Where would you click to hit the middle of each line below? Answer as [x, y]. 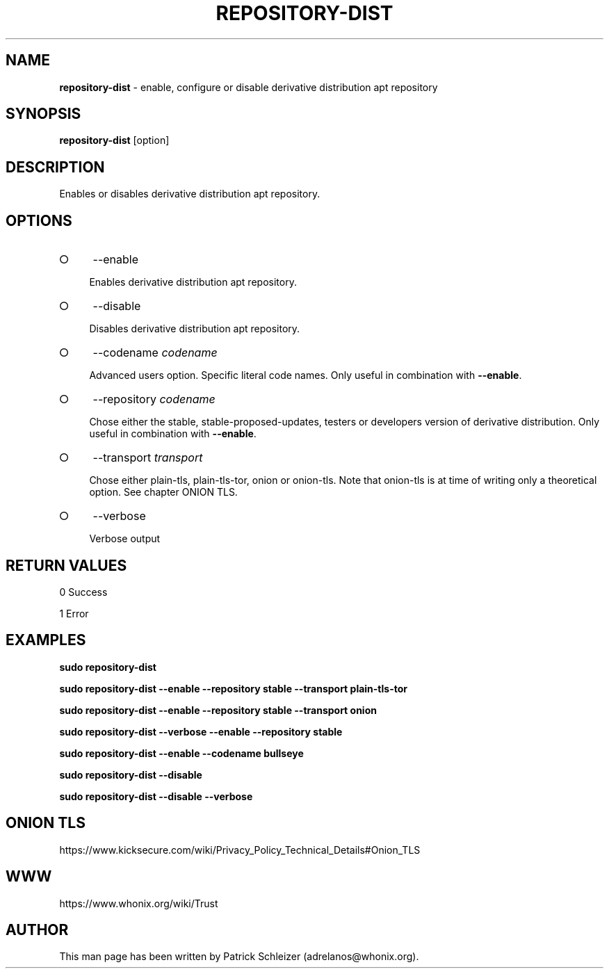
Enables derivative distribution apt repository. [193, 282]
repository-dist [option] [114, 140]
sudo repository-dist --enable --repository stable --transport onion [218, 710]
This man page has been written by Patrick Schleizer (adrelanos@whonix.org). [239, 957]
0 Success [83, 592]
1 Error [74, 613]
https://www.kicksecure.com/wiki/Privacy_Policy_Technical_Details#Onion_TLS [240, 850]
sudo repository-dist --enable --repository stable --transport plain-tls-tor [233, 688]
